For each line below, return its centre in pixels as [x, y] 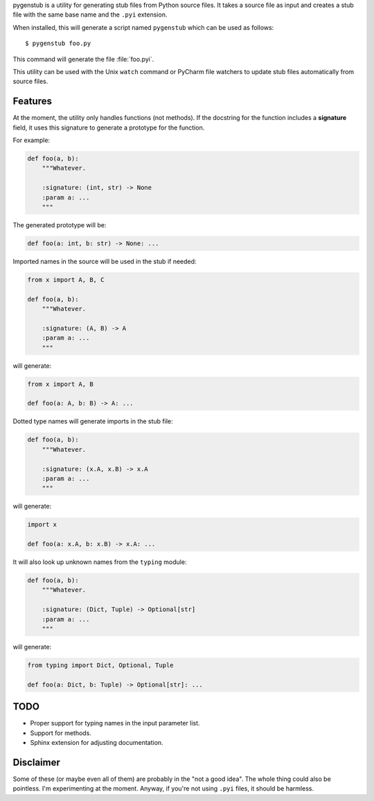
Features [32, 102]
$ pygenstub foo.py [58, 44]
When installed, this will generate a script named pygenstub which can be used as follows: [143, 27]
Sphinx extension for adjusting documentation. [97, 743]
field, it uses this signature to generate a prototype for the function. [109, 127]
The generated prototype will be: [60, 225]
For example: [32, 140]
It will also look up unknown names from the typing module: [100, 562]
